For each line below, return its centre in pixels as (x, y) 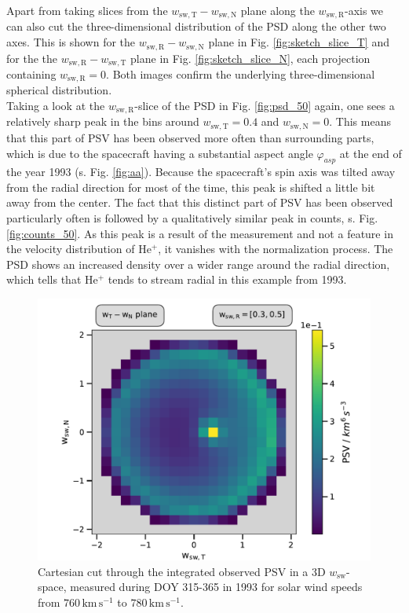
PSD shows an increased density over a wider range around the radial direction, (198, 264)
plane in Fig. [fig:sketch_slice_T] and (299, 42)
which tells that (44, 279)
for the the (32, 58)
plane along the (278, 10)
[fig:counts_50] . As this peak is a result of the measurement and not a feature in (200, 233)
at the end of (371, 153)
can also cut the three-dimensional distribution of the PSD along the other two (196, 26)
